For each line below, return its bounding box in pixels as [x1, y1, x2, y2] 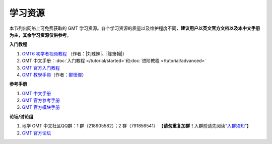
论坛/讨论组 [9, 113, 34, 119]
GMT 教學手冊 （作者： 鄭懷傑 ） [22, 71, 87, 78]
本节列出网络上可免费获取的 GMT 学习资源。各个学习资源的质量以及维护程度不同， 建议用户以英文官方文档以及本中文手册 [9, 25, 260, 31]
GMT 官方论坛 [22, 130, 51, 136]
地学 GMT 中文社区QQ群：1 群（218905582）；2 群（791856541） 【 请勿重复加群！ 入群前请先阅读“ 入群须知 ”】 [22, 123, 251, 129]
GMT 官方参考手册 [22, 97, 60, 103]
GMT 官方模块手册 [22, 104, 60, 110]
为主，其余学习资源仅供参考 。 [9, 32, 72, 38]
